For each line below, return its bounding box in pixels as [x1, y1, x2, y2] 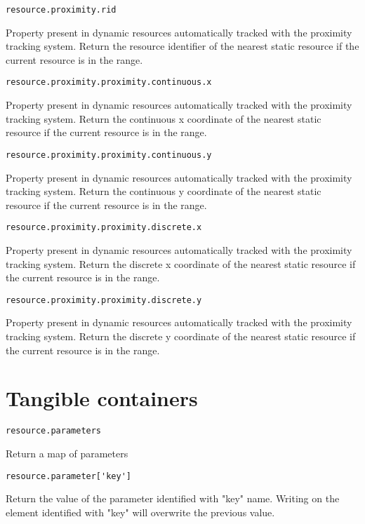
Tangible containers [6, 384, 198, 412]
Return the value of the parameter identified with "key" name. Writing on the [6, 491, 340, 506]
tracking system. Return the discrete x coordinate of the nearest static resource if [6, 256, 356, 271]
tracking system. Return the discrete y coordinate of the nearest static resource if [6, 329, 356, 343]
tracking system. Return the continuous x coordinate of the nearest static [6, 111, 321, 126]
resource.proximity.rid [6, 5, 117, 15]
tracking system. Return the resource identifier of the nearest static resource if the [6, 39, 359, 53]
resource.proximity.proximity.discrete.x [6, 222, 202, 233]
